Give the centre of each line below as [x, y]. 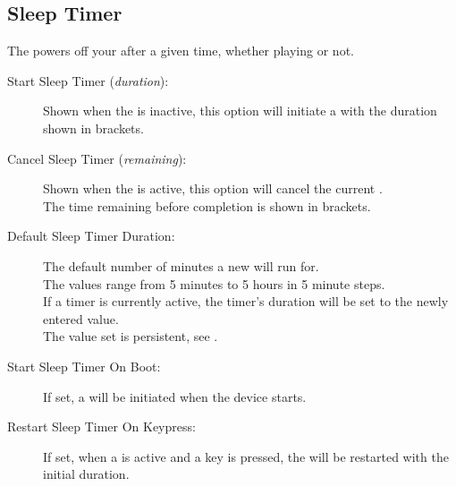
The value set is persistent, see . [131, 336]
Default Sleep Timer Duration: [91, 236]
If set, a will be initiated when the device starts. [175, 396]
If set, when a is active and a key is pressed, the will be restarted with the [246, 456]
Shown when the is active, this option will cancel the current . [213, 188]
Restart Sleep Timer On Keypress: [101, 426]
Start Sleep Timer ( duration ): [88, 80]
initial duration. [86, 474]
